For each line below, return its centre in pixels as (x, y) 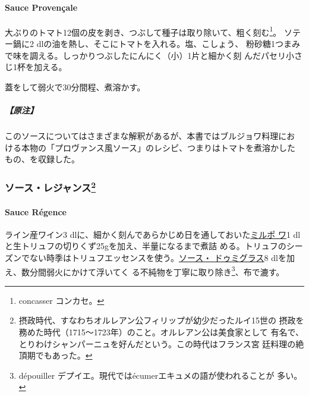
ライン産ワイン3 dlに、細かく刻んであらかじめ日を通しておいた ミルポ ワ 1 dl (153, 234)
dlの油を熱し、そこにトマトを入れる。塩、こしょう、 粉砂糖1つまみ (168, 44)
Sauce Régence (36, 211)
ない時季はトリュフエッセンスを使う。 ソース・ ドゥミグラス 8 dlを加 (162, 258)
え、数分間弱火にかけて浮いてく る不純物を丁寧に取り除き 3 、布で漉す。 (145, 271)
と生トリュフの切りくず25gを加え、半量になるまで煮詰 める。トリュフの (146, 246)
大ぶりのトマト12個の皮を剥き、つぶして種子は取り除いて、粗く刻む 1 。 (143, 31)
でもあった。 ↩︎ (64, 355)
